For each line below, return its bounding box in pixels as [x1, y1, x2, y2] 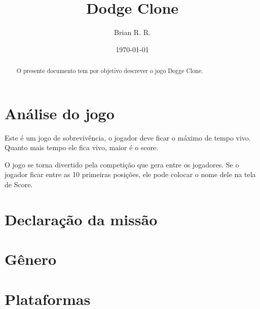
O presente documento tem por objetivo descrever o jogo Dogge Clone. [16, 66, 203, 75]
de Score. [5, 179, 33, 190]
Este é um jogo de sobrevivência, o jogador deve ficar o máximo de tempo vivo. [5, 132, 251, 143]
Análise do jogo [5, 102, 115, 123]
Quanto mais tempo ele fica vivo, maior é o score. [5, 142, 159, 153]
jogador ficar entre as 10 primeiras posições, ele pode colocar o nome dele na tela [5, 169, 256, 180]
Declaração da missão [5, 209, 158, 229]
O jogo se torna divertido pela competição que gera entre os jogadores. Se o [5, 159, 239, 169]
